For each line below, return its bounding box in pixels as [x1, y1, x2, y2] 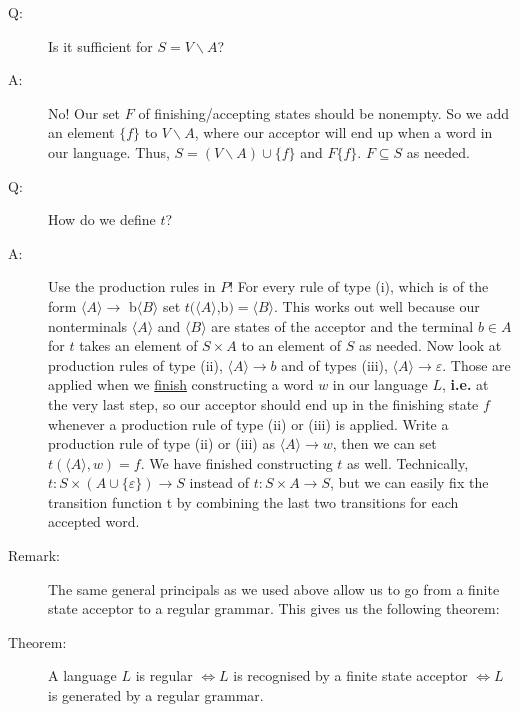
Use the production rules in [48, 276, 216, 297]
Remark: [8, 545, 60, 566]
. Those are [442, 354, 511, 375]
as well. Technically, [347, 452, 469, 473]
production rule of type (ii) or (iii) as [48, 433, 275, 454]
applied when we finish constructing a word [48, 374, 314, 395]
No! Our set [48, 102, 121, 123]
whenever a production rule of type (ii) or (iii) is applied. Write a [48, 413, 449, 434]
